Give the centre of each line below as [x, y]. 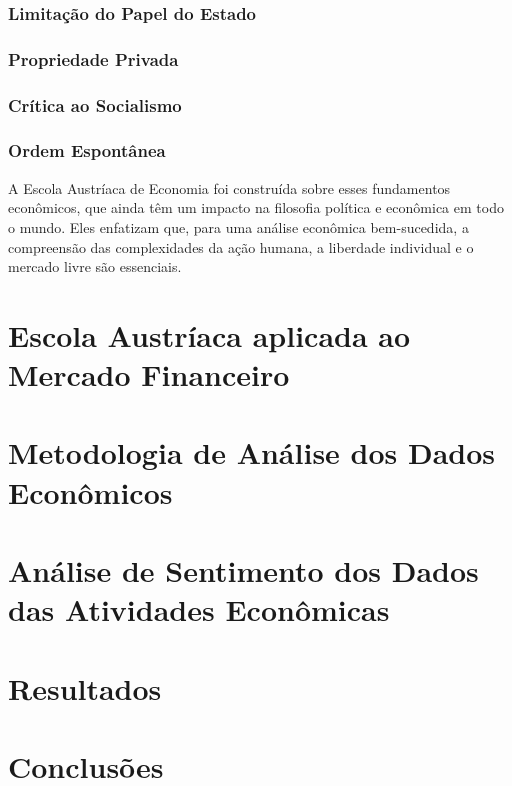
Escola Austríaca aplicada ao [209, 334]
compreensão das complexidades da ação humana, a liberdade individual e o [241, 246]
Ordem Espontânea [87, 150]
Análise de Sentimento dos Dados [243, 570]
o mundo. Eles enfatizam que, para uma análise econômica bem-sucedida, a [238, 226]
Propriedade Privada [93, 58]
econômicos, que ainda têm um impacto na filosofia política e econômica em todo [256, 207]
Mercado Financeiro [149, 374]
